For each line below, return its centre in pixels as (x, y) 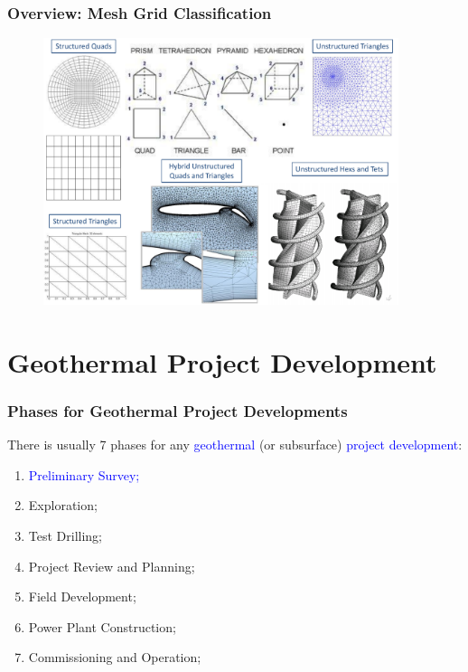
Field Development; (82, 596)
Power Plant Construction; (102, 626)
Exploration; (63, 505)
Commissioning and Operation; (115, 657)
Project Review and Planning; (112, 566)
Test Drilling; (66, 535)
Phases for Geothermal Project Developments (178, 410)
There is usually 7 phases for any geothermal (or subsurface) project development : (235, 445)
